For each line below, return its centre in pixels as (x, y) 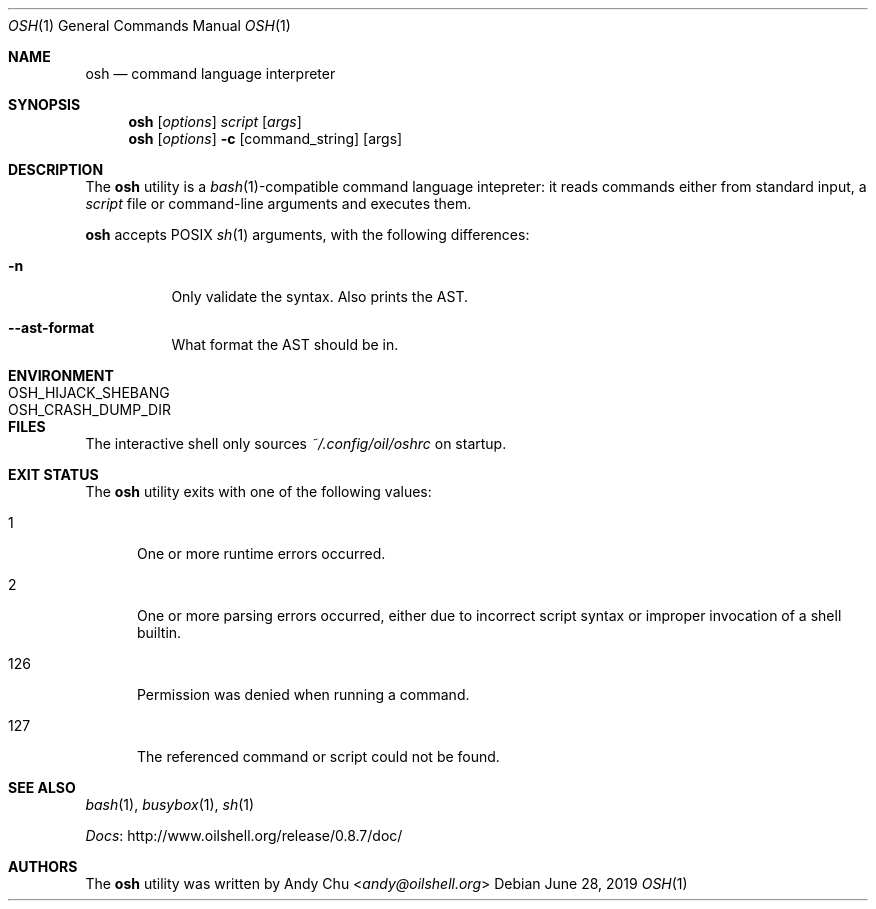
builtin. (159, 632)
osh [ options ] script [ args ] (215, 121)
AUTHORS (43, 866)
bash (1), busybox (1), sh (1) (170, 804)
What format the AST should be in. (285, 344)
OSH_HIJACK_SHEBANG (89, 392)
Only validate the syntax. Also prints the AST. (319, 296)
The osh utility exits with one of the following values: (258, 491)
